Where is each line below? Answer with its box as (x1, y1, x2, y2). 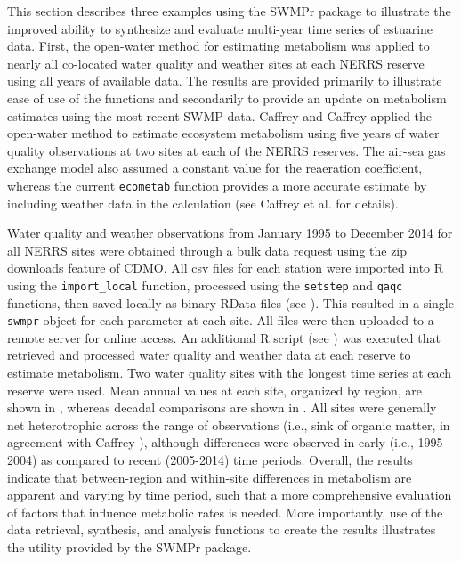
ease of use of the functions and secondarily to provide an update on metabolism (7, 88, 447, 107)
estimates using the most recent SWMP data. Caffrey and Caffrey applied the (7, 106, 433, 125)
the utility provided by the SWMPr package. (7, 538, 252, 556)
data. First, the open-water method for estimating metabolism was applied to (7, 37, 430, 55)
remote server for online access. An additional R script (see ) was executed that (7, 328, 441, 346)
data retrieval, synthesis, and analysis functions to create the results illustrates (7, 520, 436, 539)
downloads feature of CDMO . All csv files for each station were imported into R (7, 258, 444, 277)
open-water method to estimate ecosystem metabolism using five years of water (7, 124, 440, 143)
